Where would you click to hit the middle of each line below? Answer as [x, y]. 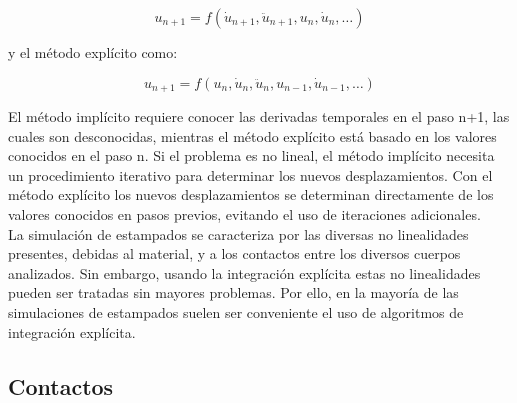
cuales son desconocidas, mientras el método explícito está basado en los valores [252, 135]
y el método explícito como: [93, 52]
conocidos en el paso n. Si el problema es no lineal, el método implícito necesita [251, 155]
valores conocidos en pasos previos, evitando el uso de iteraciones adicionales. [244, 214]
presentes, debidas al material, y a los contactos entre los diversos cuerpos [234, 253]
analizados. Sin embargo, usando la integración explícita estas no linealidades [244, 272]
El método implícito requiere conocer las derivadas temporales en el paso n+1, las [259, 116]
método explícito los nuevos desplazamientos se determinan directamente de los [251, 194]
